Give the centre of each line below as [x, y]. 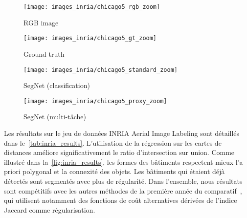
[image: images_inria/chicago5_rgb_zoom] [92, 7]
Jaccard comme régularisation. [50, 209]
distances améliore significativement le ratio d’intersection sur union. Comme [119, 152]
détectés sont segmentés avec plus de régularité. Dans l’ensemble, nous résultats [123, 181]
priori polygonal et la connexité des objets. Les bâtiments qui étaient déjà [114, 171]
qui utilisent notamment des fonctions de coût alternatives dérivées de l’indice [121, 200]
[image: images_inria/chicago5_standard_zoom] [101, 70]
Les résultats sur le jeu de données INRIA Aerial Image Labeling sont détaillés [122, 133]
